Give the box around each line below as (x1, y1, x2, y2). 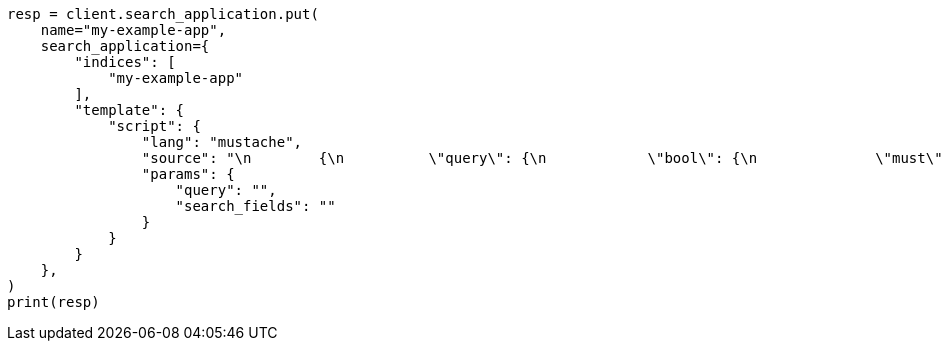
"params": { (141, 166, 235, 182)
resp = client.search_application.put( (7, 6, 319, 22)
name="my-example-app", (40, 22, 227, 38)
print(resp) (7, 294, 100, 310)
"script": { (108, 118, 201, 134)
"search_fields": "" (175, 198, 336, 214)
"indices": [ (74, 54, 176, 70)
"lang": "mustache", (141, 134, 303, 150)
